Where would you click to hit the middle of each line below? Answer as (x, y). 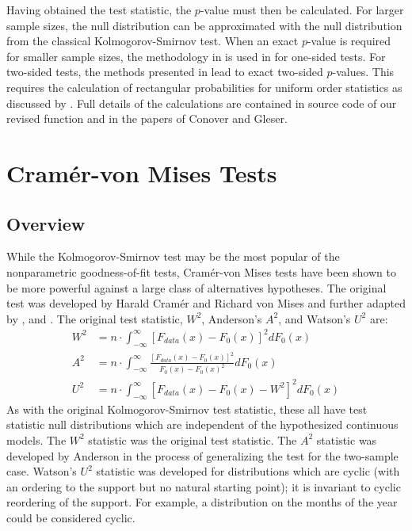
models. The (36, 439)
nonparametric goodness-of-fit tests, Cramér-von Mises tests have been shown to (201, 271)
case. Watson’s (42, 471)
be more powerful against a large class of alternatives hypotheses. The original (196, 287)
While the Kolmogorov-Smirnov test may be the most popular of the (173, 256)
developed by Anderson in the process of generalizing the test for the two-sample (202, 455)
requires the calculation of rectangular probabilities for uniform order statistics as (204, 87)
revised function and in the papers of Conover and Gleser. (147, 118)
